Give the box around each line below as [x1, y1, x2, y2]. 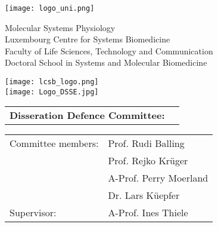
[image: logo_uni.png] [5, 4, 95, 13]
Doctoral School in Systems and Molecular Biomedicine [5, 56, 207, 69]
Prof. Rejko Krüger [108, 154, 188, 168]
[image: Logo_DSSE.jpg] [5, 87, 99, 96]
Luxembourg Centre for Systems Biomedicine [5, 33, 170, 45]
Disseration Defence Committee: [10, 108, 165, 122]
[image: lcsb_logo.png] [5, 78, 99, 87]
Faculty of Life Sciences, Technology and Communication [5, 44, 213, 57]
